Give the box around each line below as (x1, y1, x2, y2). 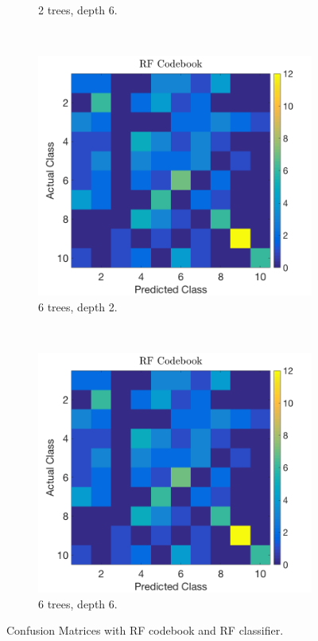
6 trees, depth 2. (38, 298, 118, 315)
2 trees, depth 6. (38, 2, 118, 18)
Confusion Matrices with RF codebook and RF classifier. (6, 622, 284, 639)
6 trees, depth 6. (38, 595, 118, 612)
